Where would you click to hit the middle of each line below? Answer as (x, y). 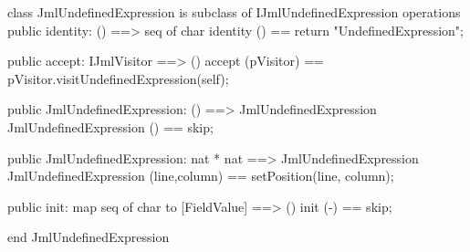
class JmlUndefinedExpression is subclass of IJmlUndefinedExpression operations (234, 12)
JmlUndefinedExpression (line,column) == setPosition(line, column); (201, 176)
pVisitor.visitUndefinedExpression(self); (118, 78)
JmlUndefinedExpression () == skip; (110, 126)
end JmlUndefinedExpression (89, 237)
